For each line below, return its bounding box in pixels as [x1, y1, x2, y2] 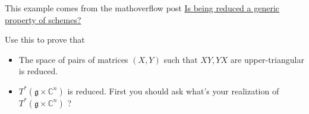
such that [163, 53, 198, 65]
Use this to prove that [5, 33, 85, 46]
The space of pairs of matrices [18, 53, 128, 65]
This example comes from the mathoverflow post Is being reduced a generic [5, 2, 280, 14]
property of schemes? [5, 13, 81, 26]
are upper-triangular [230, 53, 304, 65]
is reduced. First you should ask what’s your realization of [67, 84, 279, 97]
